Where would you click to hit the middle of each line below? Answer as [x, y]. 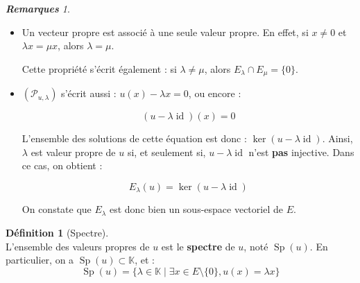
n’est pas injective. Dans [301, 152]
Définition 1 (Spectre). [57, 233]
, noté [256, 246]
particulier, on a [40, 260]
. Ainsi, [337, 138]
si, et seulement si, [166, 152]
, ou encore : [215, 93]
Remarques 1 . [38, 8]
